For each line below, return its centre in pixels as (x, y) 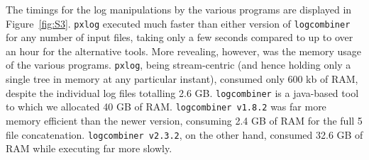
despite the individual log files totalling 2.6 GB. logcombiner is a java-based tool (182, 92)
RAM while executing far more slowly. (89, 148)
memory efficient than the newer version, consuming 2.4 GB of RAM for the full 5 (184, 120)
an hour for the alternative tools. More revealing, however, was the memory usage (183, 51)
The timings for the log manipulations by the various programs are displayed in (179, 9)
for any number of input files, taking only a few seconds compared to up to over (180, 37)
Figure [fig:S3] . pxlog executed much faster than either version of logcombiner (178, 23)
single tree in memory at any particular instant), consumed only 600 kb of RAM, (182, 79)
